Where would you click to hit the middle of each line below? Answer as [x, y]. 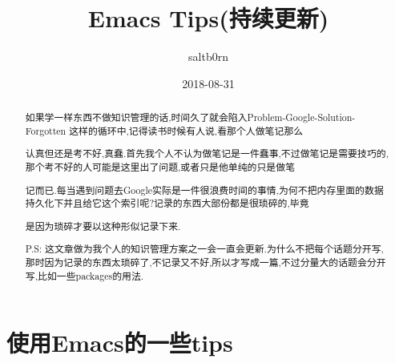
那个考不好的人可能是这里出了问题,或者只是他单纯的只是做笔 [160, 166]
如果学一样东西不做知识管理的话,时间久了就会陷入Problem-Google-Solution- [190, 117]
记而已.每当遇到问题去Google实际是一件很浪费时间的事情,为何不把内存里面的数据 [204, 190]
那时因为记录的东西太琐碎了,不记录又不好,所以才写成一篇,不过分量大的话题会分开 [206, 262]
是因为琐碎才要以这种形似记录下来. [103, 226]
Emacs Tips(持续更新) [208, 18]
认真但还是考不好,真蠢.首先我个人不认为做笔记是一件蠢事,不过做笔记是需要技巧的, [207, 153]
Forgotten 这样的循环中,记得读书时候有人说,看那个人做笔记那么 [164, 130]
